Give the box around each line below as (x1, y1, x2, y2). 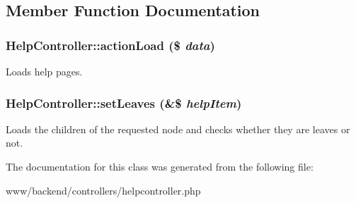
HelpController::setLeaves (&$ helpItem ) (6, 94, 242, 111)
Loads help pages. (6, 64, 83, 78)
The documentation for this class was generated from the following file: (6, 159, 314, 173)
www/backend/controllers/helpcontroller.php (6, 183, 201, 197)
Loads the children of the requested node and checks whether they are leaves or (6, 121, 350, 136)
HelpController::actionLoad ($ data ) (6, 36, 215, 54)
